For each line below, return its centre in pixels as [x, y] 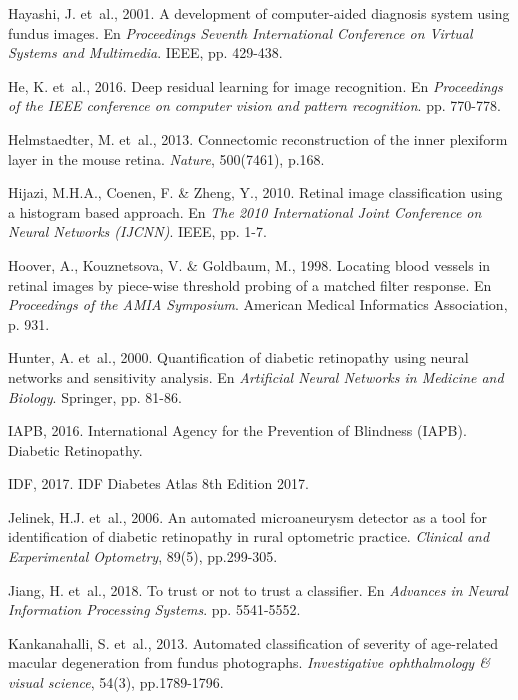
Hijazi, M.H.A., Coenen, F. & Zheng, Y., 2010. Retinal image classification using [255, 192]
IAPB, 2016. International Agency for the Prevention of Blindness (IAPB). [237, 430]
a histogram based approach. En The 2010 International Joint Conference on [245, 211]
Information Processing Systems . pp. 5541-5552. [154, 609]
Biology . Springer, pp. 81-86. [95, 396]
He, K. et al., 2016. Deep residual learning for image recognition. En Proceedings [255, 85]
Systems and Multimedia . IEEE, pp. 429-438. [145, 52]
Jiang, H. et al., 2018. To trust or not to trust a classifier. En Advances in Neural [258, 589]
